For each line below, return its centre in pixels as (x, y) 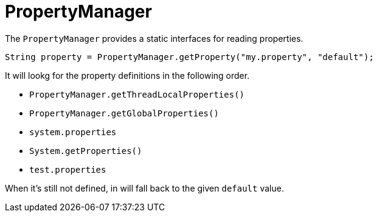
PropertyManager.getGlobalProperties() (124, 113)
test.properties (68, 169)
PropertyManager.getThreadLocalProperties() (137, 94)
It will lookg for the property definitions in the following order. (127, 75)
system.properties (73, 132)
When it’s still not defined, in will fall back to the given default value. (144, 188)
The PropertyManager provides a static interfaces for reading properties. (154, 38)
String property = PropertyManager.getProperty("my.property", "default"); (189, 57)
